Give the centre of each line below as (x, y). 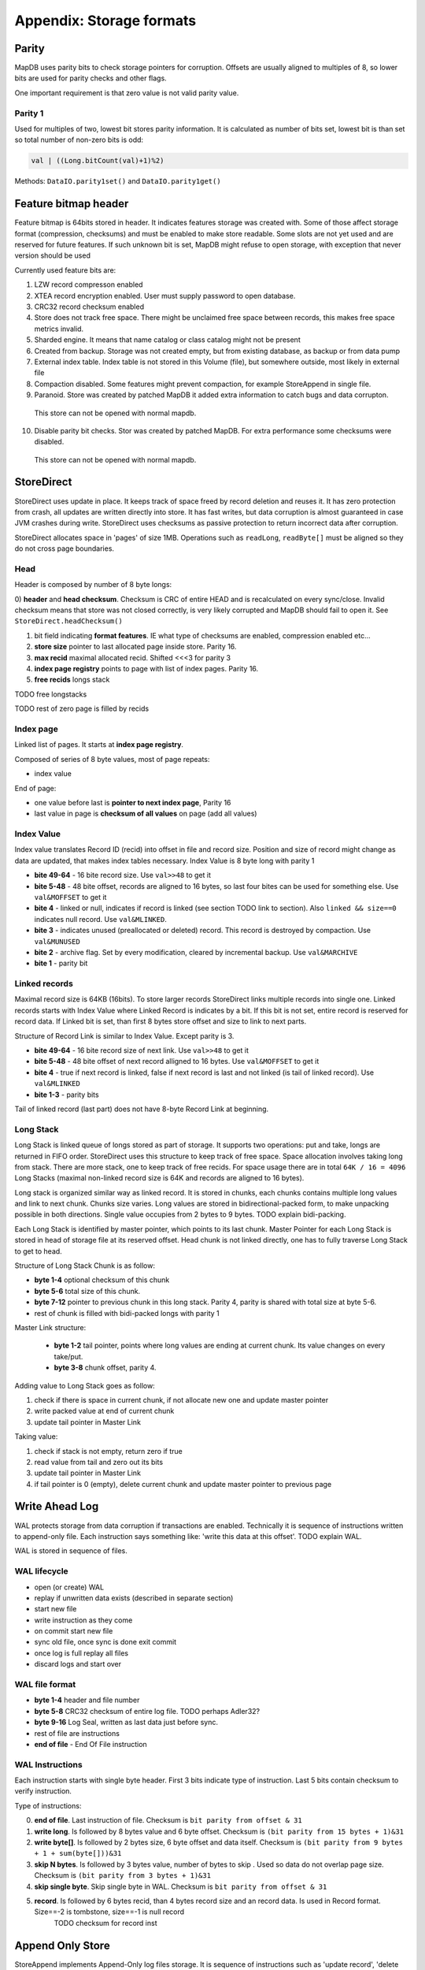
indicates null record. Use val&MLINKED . (100, 919)
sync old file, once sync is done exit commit (105, 1642)
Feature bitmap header (72, 204)
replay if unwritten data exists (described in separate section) (134, 1598)
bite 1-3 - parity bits (67, 1095)
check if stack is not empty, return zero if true (108, 1451)
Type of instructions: (48, 1805)
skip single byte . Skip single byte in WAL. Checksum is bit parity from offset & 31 (181, 1886)
